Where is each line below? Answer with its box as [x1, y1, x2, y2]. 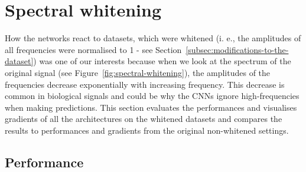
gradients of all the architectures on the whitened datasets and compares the [5, 113, 282, 125]
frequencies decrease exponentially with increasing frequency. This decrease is [5, 78, 285, 90]
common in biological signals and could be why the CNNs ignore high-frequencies [5, 90, 300, 102]
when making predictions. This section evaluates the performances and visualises [5, 101, 297, 113]
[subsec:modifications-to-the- [185, 43, 289, 55]
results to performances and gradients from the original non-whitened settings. [5, 124, 289, 136]
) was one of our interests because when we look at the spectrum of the [33, 55, 291, 67]
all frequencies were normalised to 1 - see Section [5, 43, 182, 55]
